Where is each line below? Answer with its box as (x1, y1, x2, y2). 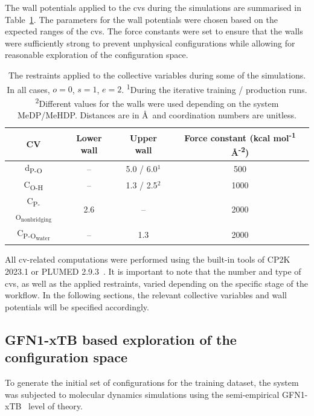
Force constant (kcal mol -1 (184, 130, 296, 144)
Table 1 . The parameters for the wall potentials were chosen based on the (5, 13, 278, 25)
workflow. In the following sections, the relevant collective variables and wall (5, 289, 287, 301)
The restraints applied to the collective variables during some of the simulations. (8, 68, 306, 81)
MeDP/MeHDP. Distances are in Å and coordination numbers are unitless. (18, 109, 296, 121)
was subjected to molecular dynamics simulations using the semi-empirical (5, 388, 280, 400)
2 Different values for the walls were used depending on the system (35, 95, 279, 109)
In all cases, (7, 83, 50, 95)
